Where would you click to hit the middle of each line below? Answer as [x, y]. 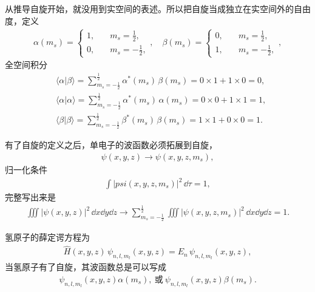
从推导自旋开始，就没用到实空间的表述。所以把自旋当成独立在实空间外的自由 [158, 8]
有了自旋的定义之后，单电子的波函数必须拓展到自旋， [111, 145]
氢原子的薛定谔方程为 [47, 237]
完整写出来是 [30, 197]
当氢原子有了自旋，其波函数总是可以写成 [86, 267]
